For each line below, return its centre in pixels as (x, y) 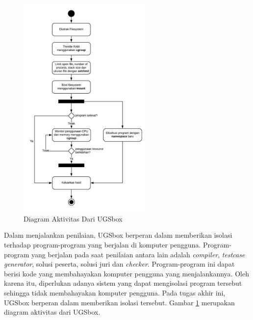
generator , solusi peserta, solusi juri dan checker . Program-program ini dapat (119, 264)
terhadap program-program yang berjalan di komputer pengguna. (102, 245)
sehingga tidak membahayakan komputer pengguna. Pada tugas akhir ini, (115, 293)
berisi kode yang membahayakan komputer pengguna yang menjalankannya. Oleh (126, 273)
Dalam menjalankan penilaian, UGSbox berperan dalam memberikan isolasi (118, 235)
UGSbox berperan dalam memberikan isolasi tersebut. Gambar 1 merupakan (119, 302)
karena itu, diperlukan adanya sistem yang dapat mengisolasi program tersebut (123, 283)
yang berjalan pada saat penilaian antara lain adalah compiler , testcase (138, 254)
